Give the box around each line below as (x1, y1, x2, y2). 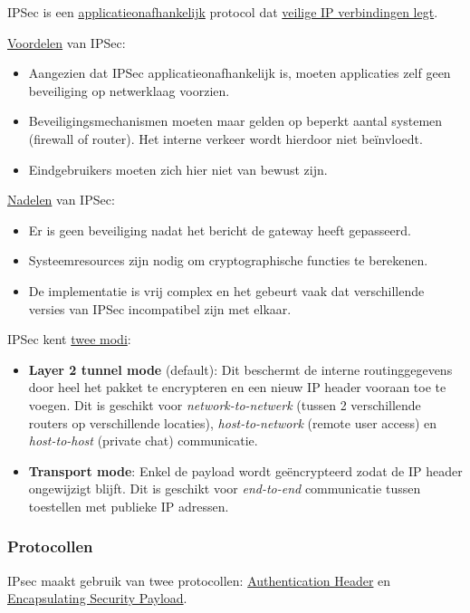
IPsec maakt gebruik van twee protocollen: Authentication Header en (7, 570, 391, 589)
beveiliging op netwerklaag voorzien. (28, 81, 230, 100)
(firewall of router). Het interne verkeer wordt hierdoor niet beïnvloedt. (28, 129, 423, 148)
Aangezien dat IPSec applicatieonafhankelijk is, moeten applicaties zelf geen (28, 63, 451, 82)
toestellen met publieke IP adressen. (28, 496, 229, 515)
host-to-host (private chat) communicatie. (28, 431, 258, 450)
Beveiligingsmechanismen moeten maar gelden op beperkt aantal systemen (28, 111, 443, 130)
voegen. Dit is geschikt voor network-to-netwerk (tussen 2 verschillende (28, 395, 421, 414)
